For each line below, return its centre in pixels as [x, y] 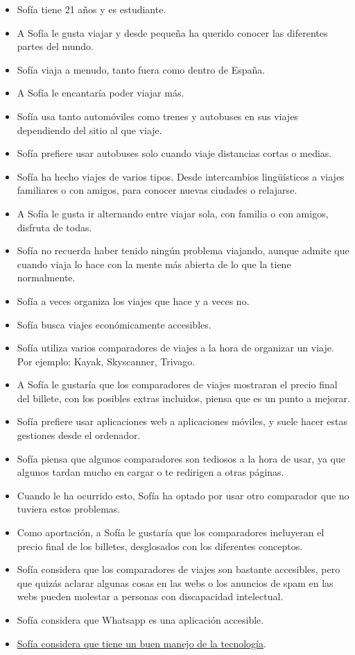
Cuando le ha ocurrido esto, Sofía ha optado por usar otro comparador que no [183, 495]
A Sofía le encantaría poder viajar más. [101, 93]
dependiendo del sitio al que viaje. [89, 130]
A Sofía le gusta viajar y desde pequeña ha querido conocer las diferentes [172, 32]
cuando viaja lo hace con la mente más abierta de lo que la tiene [154, 264]
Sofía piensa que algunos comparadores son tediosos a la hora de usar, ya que [181, 458]
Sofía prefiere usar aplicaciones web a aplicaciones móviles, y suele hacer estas [182, 421]
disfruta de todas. [54, 227]
